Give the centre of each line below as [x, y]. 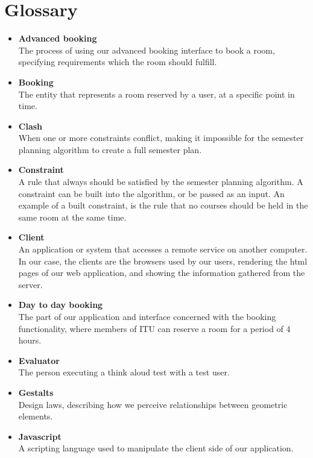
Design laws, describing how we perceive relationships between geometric [153, 404]
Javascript [40, 436]
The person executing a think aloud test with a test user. [124, 372]
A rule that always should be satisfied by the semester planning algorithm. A [161, 182]
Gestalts [36, 392]
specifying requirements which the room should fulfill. [118, 62]
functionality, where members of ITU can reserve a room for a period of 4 [154, 328]
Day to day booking [61, 305]
